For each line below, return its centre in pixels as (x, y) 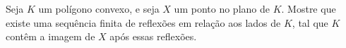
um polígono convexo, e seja (99, 8)
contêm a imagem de (50, 36)
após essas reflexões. (153, 36)
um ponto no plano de (222, 8)
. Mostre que (309, 8)
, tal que (310, 22)
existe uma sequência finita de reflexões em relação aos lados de (143, 22)
